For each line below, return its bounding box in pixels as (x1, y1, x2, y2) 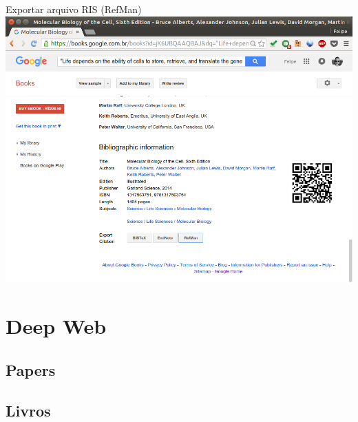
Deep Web (6, 312, 107, 340)
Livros (6, 399, 51, 421)
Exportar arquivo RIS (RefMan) (6, 2, 142, 16)
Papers (6, 359, 56, 380)
